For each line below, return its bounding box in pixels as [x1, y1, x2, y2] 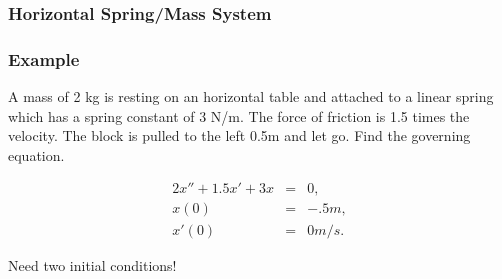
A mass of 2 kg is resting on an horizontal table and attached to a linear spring [8, 86, 494, 107]
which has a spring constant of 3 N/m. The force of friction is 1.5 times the [8, 105, 470, 126]
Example [8, 46, 80, 71]
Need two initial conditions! [8, 254, 177, 275]
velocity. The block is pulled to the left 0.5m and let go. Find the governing [8, 125, 471, 146]
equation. [8, 144, 65, 165]
